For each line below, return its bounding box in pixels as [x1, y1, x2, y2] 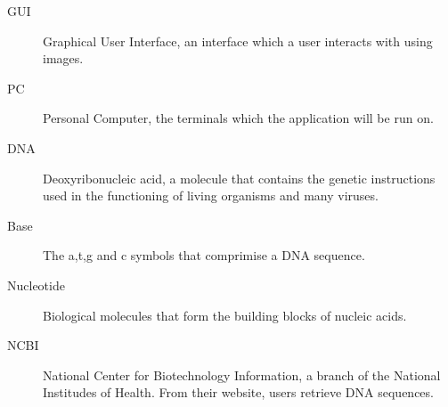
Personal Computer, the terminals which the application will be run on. [43, 109, 434, 127]
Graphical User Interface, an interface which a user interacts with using [43, 31, 433, 50]
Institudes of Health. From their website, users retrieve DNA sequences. [43, 383, 434, 402]
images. [43, 49, 84, 68]
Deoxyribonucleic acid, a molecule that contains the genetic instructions [43, 168, 436, 187]
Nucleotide [7, 275, 65, 294]
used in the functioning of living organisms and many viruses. [43, 186, 379, 205]
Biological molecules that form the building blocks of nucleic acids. [43, 305, 407, 324]
